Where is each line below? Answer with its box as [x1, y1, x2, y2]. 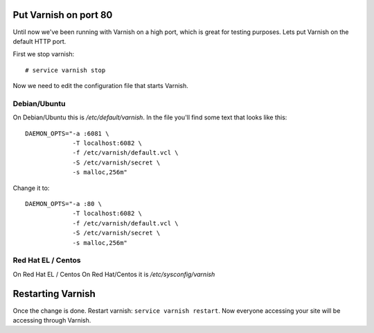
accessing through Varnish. [12, 316, 91, 324]
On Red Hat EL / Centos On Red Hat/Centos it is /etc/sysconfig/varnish [12, 270, 215, 278]
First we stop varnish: [12, 50, 75, 58]
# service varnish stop [25, 66, 106, 74]
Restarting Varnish [12, 288, 96, 300]
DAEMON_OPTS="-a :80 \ [25, 200, 103, 207]
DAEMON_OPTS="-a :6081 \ [25, 129, 109, 137]
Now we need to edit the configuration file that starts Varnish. [12, 82, 188, 90]
